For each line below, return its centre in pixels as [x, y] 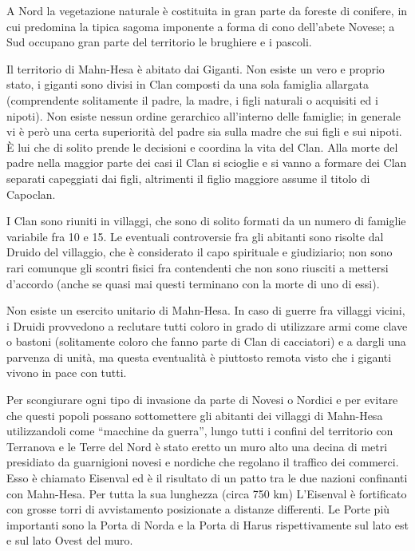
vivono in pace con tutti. [67, 373]
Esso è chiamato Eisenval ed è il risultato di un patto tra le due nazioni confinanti [207, 478]
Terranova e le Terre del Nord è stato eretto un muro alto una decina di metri [197, 446]
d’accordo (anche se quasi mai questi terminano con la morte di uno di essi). [193, 283]
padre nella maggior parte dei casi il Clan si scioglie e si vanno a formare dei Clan [207, 163]
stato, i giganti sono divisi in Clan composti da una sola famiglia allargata [188, 84]
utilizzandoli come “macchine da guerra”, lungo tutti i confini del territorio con [200, 431]
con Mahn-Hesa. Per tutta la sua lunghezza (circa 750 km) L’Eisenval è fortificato [207, 493]
